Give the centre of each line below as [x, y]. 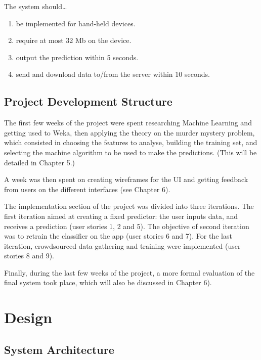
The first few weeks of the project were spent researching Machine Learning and [128, 123]
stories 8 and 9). [29, 256]
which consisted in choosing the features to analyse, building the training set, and [131, 142]
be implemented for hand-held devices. [76, 23]
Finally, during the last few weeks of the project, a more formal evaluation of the [129, 272]
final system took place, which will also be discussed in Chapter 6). [108, 282]
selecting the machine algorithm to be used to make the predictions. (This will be [130, 152]
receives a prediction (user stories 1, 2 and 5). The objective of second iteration [127, 226]
